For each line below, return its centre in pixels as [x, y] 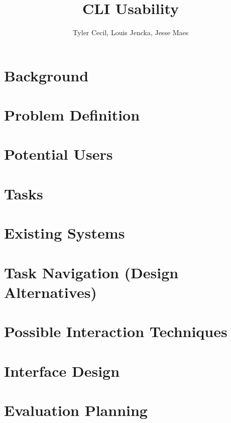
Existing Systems [65, 233]
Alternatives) [50, 292]
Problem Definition [72, 115]
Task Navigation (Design [91, 272]
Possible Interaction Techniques [116, 331]
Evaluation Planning [76, 410]
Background [46, 75]
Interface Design [62, 371]
